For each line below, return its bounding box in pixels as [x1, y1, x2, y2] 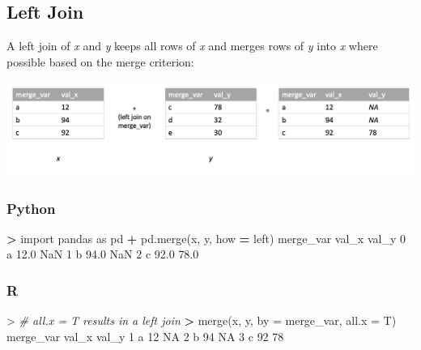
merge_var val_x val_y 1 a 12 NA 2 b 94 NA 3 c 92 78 [6, 327, 284, 344]
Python [6, 198, 56, 218]
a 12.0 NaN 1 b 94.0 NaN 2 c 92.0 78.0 [6, 245, 199, 262]
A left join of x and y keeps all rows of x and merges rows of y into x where [6, 37, 378, 54]
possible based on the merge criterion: [6, 53, 194, 70]
